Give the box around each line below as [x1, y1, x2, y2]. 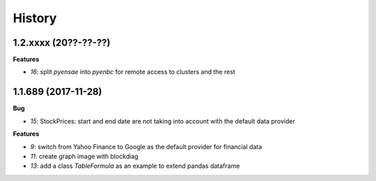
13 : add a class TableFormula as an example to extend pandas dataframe [30, 162, 240, 170]
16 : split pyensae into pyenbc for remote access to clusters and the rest [30, 68, 236, 76]
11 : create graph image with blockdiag [30, 152, 139, 160]
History [13, 10, 57, 26]
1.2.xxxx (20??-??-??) [13, 37, 111, 49]
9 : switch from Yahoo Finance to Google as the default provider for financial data [30, 142, 263, 150]
